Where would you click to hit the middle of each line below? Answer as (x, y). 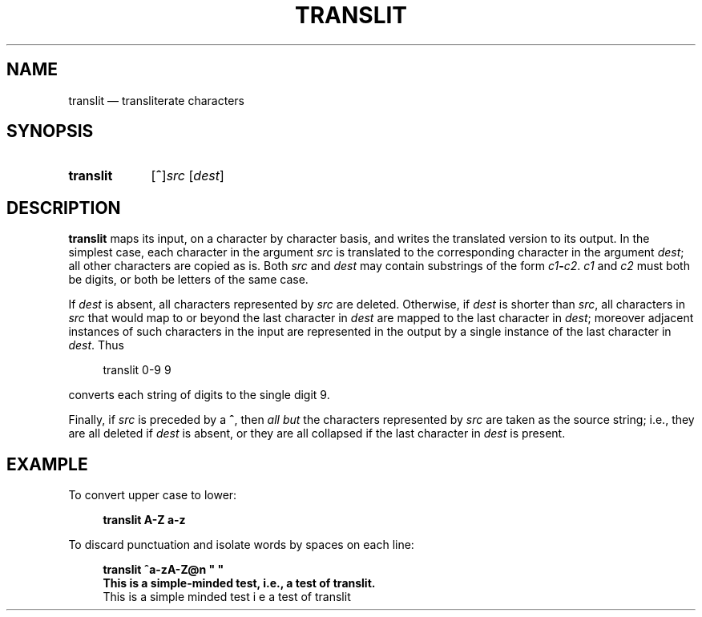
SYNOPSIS (50, 131)
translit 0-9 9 (137, 370)
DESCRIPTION (64, 208)
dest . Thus (96, 345)
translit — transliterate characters (156, 100)
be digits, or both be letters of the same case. (188, 280)
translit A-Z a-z (144, 520)
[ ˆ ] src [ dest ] (188, 176)
